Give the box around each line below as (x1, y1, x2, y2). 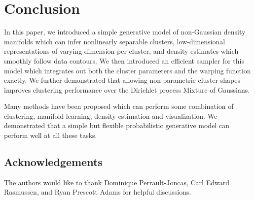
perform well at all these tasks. (4, 130, 97, 140)
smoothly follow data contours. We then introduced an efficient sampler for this (4, 55, 244, 66)
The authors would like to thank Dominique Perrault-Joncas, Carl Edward (4, 177, 229, 187)
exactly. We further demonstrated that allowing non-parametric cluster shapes (4, 75, 240, 85)
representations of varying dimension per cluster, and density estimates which (4, 46, 239, 56)
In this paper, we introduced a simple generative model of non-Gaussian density (4, 27, 246, 37)
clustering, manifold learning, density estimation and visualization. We (4, 110, 218, 121)
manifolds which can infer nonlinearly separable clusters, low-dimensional (4, 36, 225, 46)
